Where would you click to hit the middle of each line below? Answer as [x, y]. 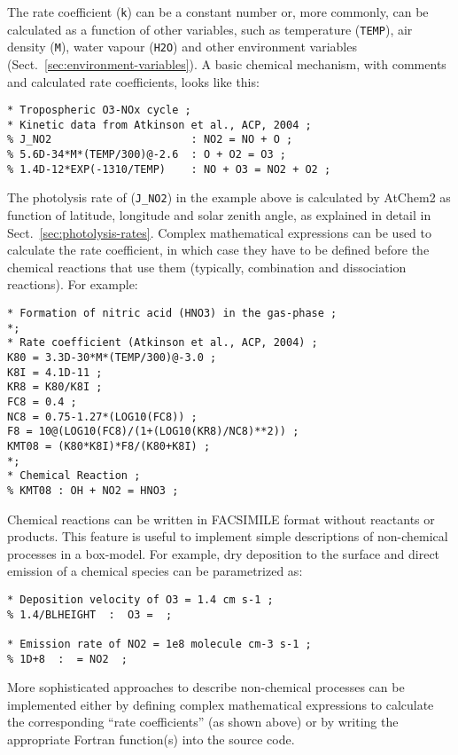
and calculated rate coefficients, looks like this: [133, 81]
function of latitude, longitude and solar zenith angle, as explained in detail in [219, 215]
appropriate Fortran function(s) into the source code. [151, 739]
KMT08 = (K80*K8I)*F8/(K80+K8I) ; [109, 446]
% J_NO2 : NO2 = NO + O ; [150, 140]
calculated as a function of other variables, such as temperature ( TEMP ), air [210, 29]
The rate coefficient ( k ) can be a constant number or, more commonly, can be [218, 12]
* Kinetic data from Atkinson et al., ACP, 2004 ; [159, 125]
